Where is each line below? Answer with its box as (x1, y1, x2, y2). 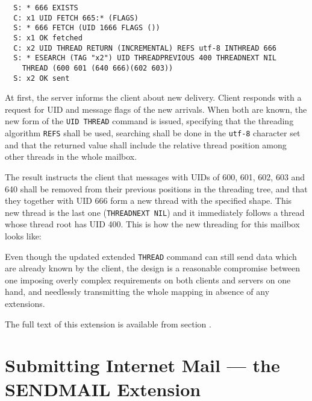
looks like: (5, 229, 42, 242)
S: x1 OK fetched (13, 33, 83, 42)
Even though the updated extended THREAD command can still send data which (5, 250, 297, 262)
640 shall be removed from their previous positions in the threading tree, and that (5, 182, 308, 195)
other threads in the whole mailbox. (5, 150, 137, 163)
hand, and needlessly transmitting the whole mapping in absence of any (5, 285, 270, 298)
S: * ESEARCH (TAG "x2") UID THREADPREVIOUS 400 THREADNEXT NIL (13, 54, 277, 63)
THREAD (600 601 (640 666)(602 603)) (22, 63, 173, 72)
